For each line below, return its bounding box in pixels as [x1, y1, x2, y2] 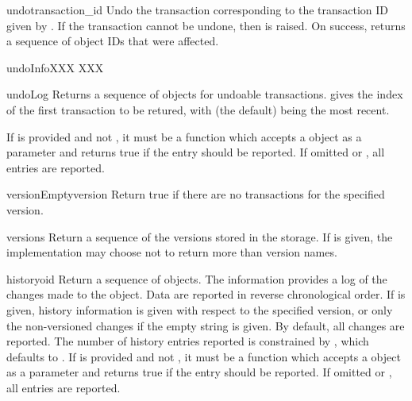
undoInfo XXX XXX [6, 59, 104, 75]
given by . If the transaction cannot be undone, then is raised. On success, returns [6, 17, 406, 33]
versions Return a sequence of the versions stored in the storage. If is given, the [6, 228, 393, 245]
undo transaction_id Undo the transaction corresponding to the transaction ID [6, 2, 389, 17]
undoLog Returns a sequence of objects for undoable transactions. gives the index [6, 86, 403, 102]
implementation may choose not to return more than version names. [6, 244, 337, 260]
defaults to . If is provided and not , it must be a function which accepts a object [6, 348, 401, 364]
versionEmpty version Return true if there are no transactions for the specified [6, 186, 385, 202]
